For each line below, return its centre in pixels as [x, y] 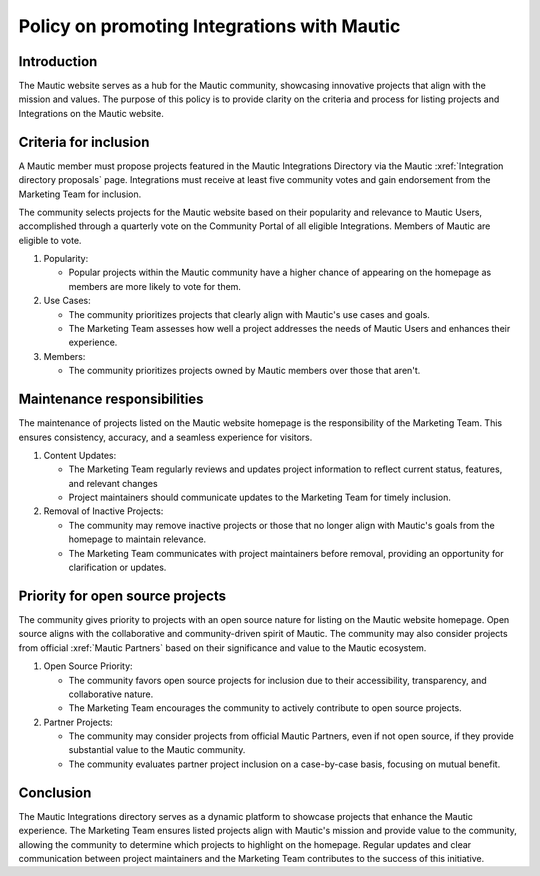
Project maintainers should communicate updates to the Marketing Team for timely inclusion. [260, 497]
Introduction [58, 61]
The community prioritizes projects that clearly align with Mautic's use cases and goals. [249, 314]
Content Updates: [80, 455]
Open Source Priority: [88, 666]
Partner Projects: [78, 722]
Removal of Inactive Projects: [103, 511]
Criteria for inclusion [84, 141]
